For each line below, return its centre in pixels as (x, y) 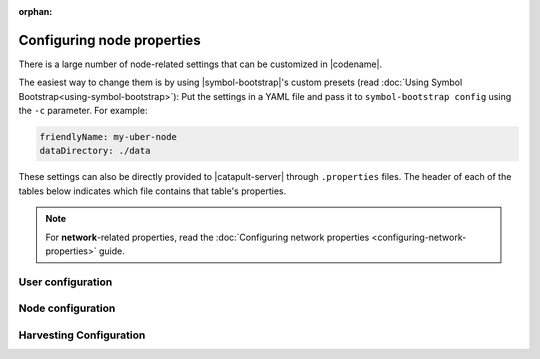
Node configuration (67, 308)
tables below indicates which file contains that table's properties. (152, 191)
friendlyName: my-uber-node (108, 137)
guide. (111, 251)
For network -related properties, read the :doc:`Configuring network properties (207, 237)
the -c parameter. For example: (83, 111)
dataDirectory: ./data (95, 151)
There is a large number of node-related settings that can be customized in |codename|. (200, 64)
